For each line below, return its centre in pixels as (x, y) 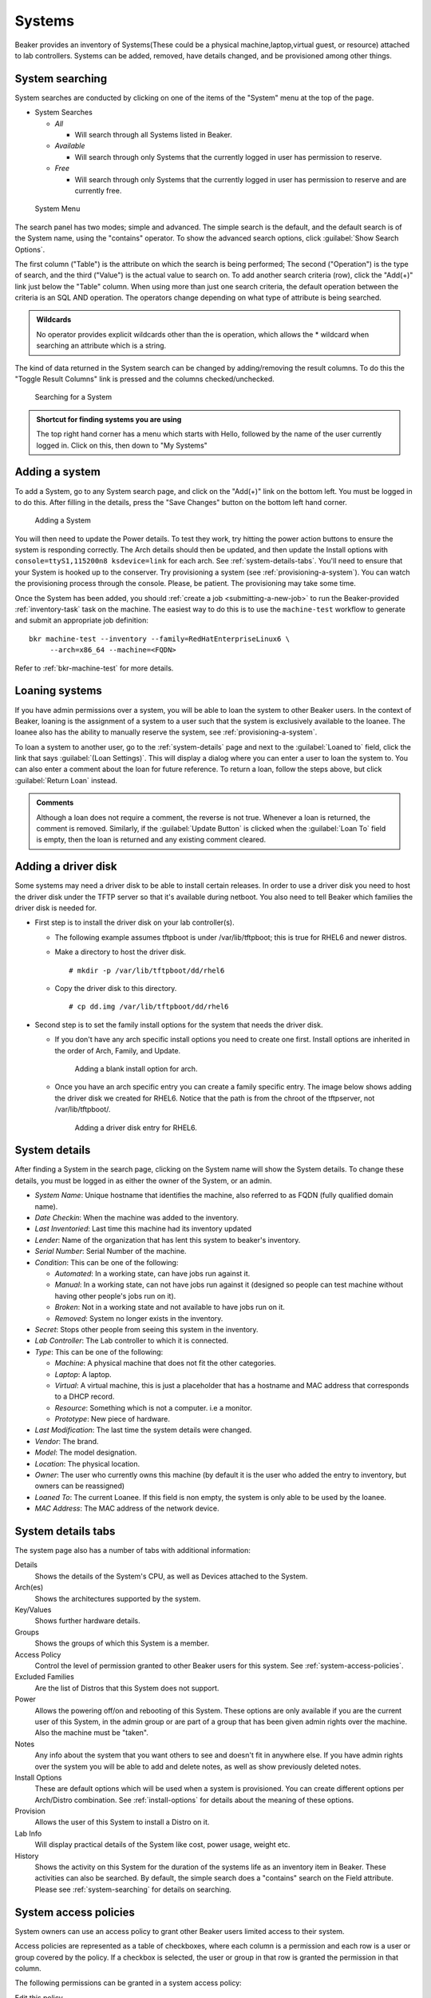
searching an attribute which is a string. (101, 346)
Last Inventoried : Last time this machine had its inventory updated (143, 1229)
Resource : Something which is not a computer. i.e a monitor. (154, 1407)
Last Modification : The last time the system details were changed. (143, 1430)
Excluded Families (45, 1677)
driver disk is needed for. (56, 908)
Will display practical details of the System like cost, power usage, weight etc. (162, 1845)
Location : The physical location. (87, 1463)
